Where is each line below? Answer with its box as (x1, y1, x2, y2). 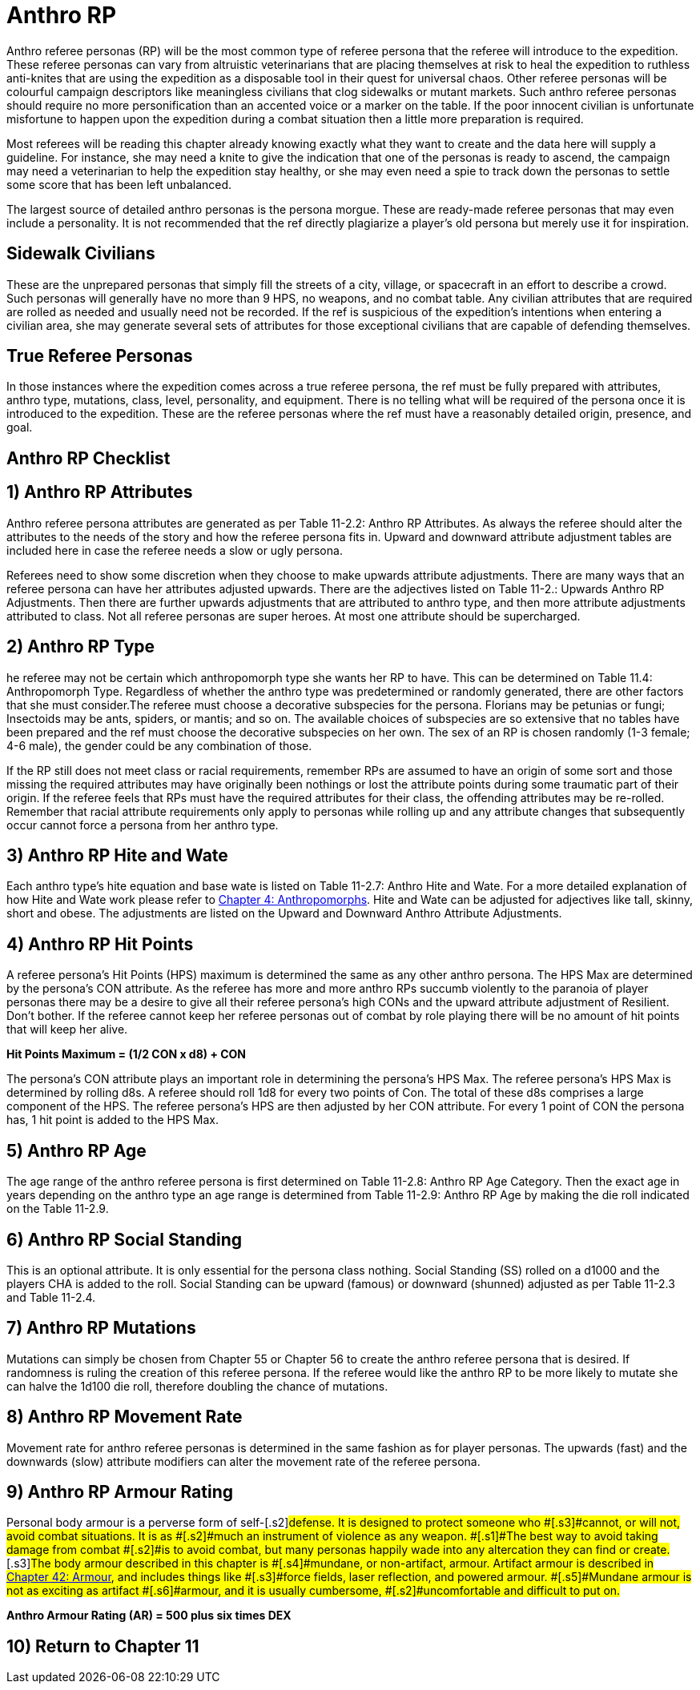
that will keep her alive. (6, 1022, 128, 1037)
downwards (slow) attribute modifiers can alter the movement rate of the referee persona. (6, 1454, 481, 1468)
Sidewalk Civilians (6, 243, 155, 264)
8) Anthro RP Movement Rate (6, 1407, 243, 1427)
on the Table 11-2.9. (6, 1202, 109, 1216)
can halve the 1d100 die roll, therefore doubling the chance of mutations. (6, 1379, 388, 1393)
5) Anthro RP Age (6, 1140, 147, 1161)
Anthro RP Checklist (6, 448, 171, 468)
